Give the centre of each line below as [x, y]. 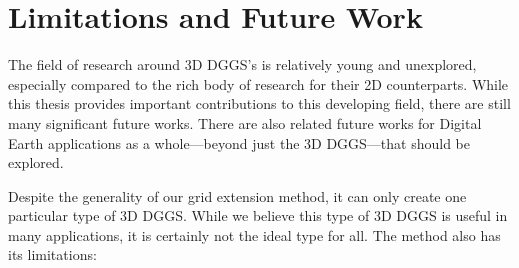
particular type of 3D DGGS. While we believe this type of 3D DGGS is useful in [258, 215]
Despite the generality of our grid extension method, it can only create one [237, 195]
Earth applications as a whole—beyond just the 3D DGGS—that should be [239, 142]
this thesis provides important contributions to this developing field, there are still [259, 103]
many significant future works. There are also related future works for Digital [245, 122]
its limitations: [52, 254]
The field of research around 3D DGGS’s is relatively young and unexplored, [242, 64]
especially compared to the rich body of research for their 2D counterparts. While [258, 83]
